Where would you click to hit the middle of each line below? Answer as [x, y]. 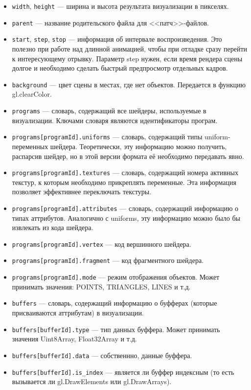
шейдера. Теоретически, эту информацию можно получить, [138, 146]
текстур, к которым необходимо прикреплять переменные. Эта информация [124, 182]
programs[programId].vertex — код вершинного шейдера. [102, 244]
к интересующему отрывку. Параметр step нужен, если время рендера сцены [127, 58]
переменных [30, 146]
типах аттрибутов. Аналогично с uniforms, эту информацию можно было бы [126, 218]
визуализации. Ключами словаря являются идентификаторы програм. [115, 120]
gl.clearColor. [32, 94]
